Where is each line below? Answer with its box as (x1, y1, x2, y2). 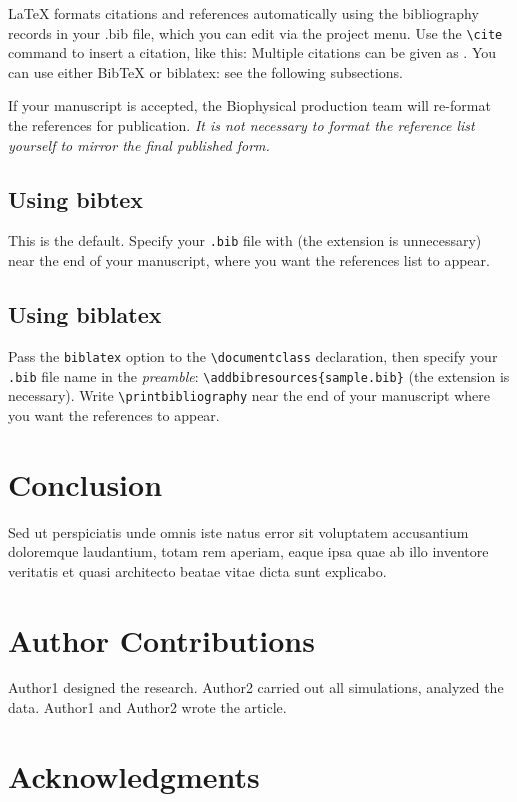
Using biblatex (8, 299, 162, 330)
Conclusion (8, 463, 163, 504)
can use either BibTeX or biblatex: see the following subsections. (8, 61, 403, 82)
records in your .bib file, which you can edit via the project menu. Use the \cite (8, 22, 503, 43)
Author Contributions (8, 619, 315, 660)
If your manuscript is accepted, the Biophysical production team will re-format (8, 95, 491, 116)
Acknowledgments (8, 755, 260, 796)
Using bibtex (8, 183, 144, 214)
